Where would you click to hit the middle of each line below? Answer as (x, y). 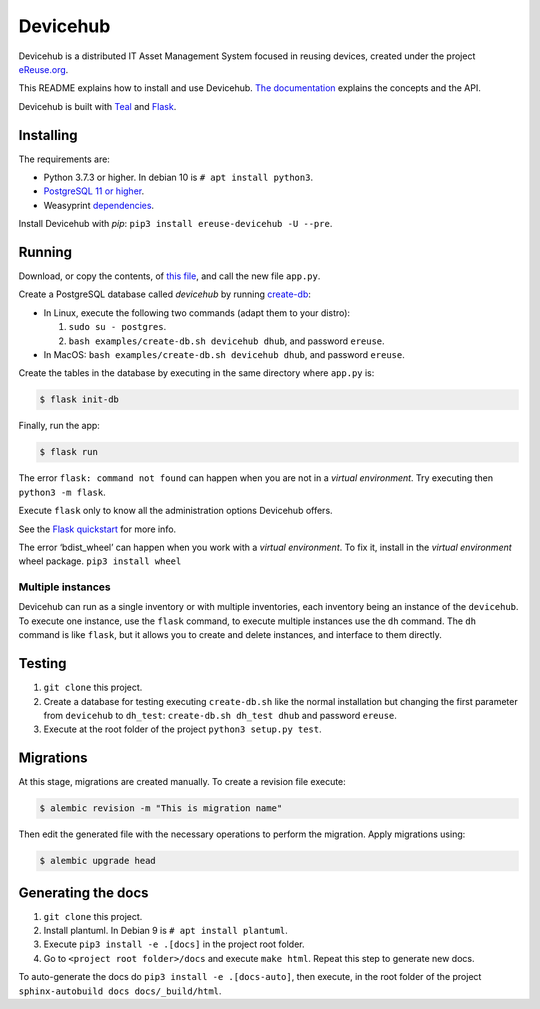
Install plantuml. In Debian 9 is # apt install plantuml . (166, 931)
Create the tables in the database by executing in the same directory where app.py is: (196, 373)
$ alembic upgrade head (98, 861)
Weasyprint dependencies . (99, 205)
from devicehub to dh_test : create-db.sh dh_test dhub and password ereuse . (220, 715)
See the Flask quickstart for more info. (97, 529)
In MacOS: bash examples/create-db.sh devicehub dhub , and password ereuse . (224, 355)
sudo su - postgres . (117, 327)
